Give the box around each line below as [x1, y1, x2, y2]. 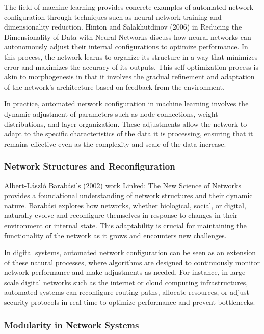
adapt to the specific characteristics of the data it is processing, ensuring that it [4, 128, 253, 139]
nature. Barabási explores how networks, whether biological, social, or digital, [4, 200, 246, 210]
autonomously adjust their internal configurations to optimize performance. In [4, 41, 248, 52]
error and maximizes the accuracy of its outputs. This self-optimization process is [4, 61, 258, 72]
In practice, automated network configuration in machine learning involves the [4, 98, 249, 109]
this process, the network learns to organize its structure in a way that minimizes [4, 51, 258, 62]
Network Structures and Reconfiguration [4, 160, 175, 173]
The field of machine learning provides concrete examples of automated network [4, 2, 254, 12]
